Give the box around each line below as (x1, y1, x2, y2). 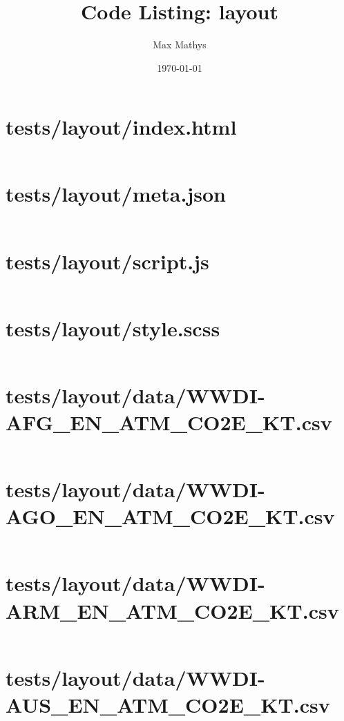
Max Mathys (153, 37, 207, 52)
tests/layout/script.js (6, 247, 209, 275)
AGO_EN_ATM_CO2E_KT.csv (6, 502, 335, 530)
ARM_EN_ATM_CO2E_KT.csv (6, 596, 339, 624)
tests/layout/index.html (6, 113, 237, 141)
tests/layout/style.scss (6, 314, 220, 342)
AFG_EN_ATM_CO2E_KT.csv (6, 408, 332, 436)
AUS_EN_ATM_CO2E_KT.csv (6, 690, 330, 718)
